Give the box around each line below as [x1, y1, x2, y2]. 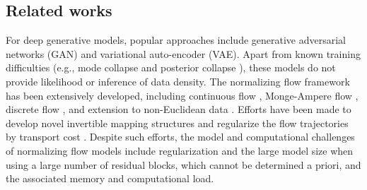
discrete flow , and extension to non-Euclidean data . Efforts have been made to [6, 102, 351, 117]
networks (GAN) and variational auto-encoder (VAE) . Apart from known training [6, 46, 361, 61]
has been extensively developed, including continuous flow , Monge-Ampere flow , [6, 88, 359, 102]
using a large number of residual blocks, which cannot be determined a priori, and [6, 157, 361, 172]
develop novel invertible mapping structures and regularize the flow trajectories [6, 115, 349, 130]
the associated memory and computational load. [6, 171, 214, 186]
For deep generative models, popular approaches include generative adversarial [6, 32, 346, 47]
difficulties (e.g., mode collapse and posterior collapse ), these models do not [6, 60, 336, 75]
